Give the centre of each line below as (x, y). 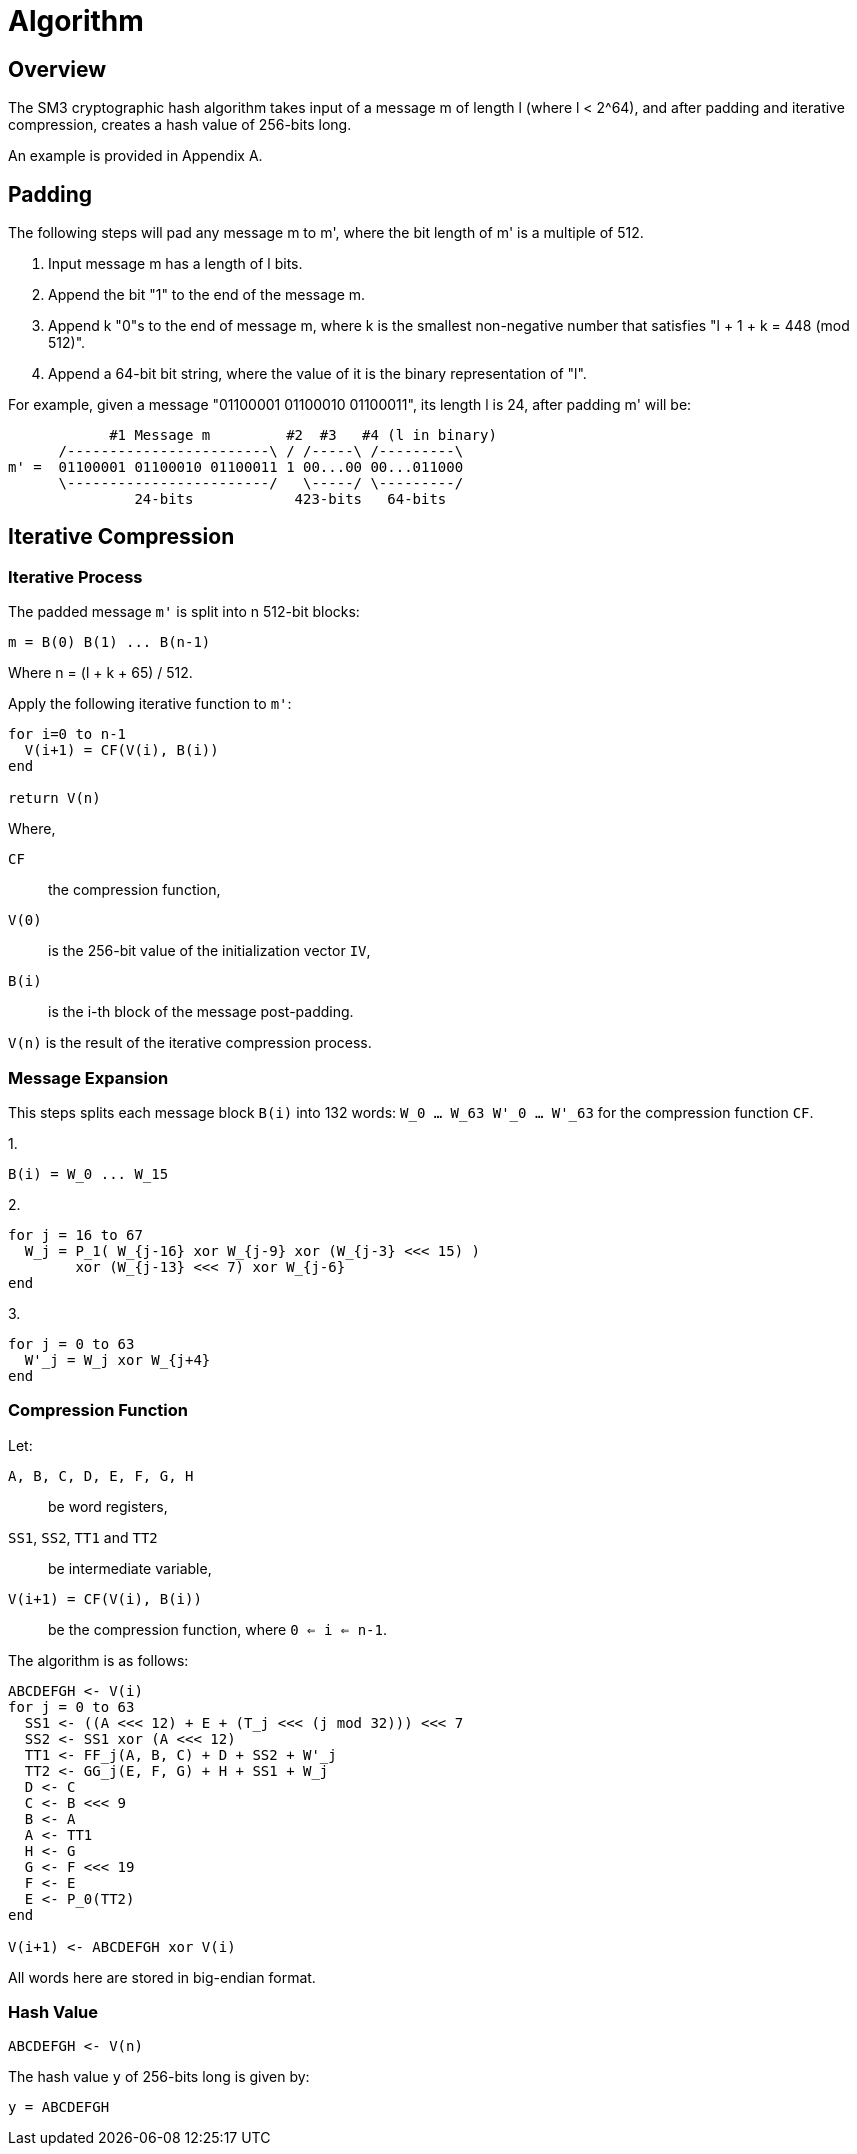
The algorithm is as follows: (98, 1660)
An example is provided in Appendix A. (135, 156)
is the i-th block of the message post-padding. (201, 1012)
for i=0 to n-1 (67, 734)
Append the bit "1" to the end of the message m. (207, 295)
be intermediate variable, (130, 1568)
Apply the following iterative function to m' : (150, 704)
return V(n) (54, 798)
